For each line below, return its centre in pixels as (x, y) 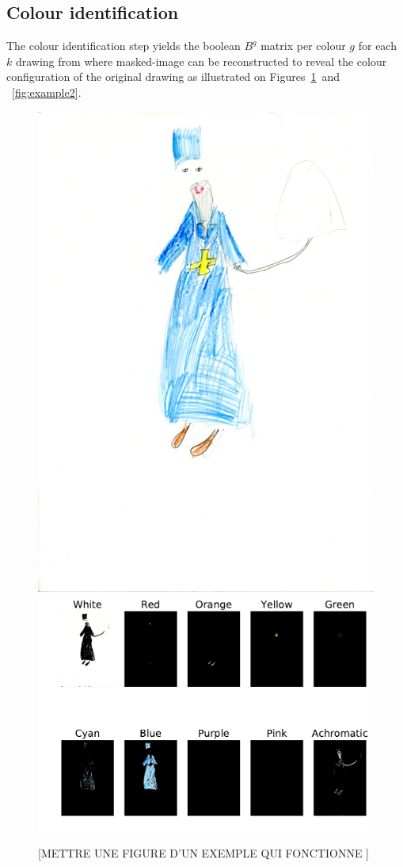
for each (377, 46)
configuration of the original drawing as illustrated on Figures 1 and (173, 77)
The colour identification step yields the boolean (124, 46)
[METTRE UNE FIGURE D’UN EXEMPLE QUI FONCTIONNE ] (203, 853)
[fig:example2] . (47, 92)
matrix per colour (303, 46)
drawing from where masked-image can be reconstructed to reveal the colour (201, 61)
